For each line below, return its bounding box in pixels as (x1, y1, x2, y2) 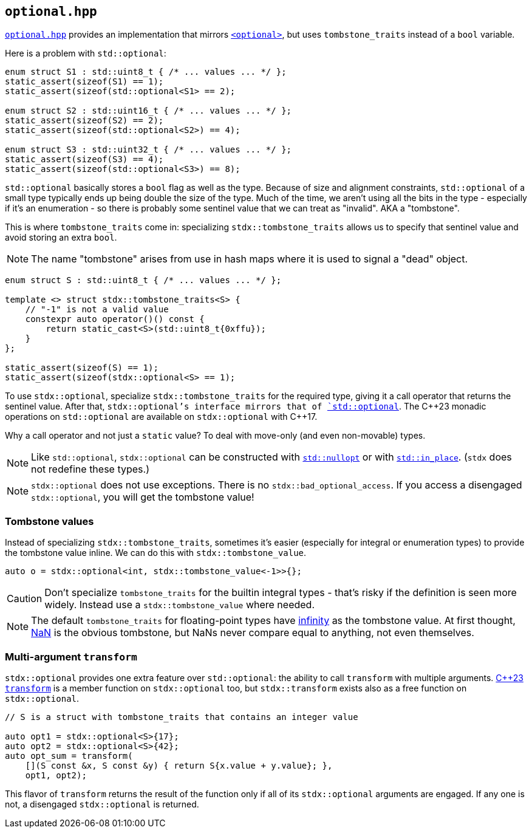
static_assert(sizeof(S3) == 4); (5, 154, 164, 165)
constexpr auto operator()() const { (25, 314, 205, 324)
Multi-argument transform (5, 650, 137, 663)
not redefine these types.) (31, 463, 149, 476)
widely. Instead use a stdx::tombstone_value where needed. (44, 598, 315, 611)
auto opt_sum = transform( (5, 750, 133, 761)
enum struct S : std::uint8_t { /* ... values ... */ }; (5, 275, 282, 286)
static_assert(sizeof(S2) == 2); (5, 115, 164, 126)
